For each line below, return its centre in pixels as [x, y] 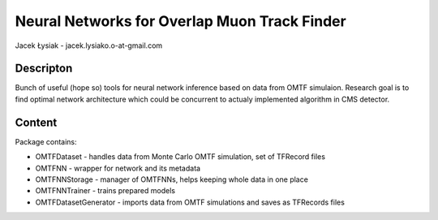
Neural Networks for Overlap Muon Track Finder [180, 21]
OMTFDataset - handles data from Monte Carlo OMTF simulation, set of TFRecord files [180, 157]
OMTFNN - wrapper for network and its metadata [118, 168]
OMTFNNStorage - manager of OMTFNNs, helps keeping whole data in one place [172, 179]
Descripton [44, 69]
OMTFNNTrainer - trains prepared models [105, 191]
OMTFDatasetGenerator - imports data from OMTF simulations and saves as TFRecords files [190, 202]
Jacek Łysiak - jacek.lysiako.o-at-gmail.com [89, 45]
